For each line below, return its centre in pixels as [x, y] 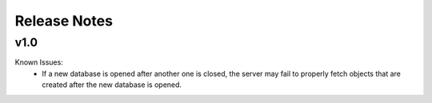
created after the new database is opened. [112, 85]
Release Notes [64, 21]
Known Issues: [39, 62]
